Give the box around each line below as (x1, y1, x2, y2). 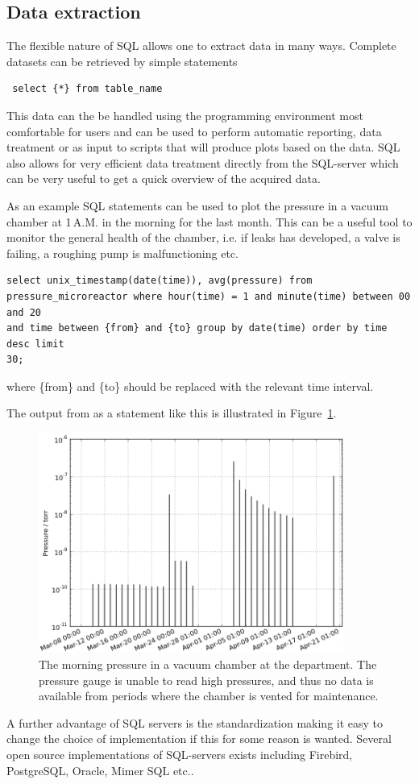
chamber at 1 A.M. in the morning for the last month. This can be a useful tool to (6, 213, 413, 230)
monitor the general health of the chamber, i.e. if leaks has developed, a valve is (6, 229, 400, 246)
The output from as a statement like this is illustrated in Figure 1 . (6, 404, 337, 421)
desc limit (6, 338, 64, 350)
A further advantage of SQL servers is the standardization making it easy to (6, 714, 384, 731)
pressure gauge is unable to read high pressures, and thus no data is (39, 671, 374, 688)
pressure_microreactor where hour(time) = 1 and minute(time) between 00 (6, 290, 411, 302)
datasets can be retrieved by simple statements (6, 52, 238, 69)
